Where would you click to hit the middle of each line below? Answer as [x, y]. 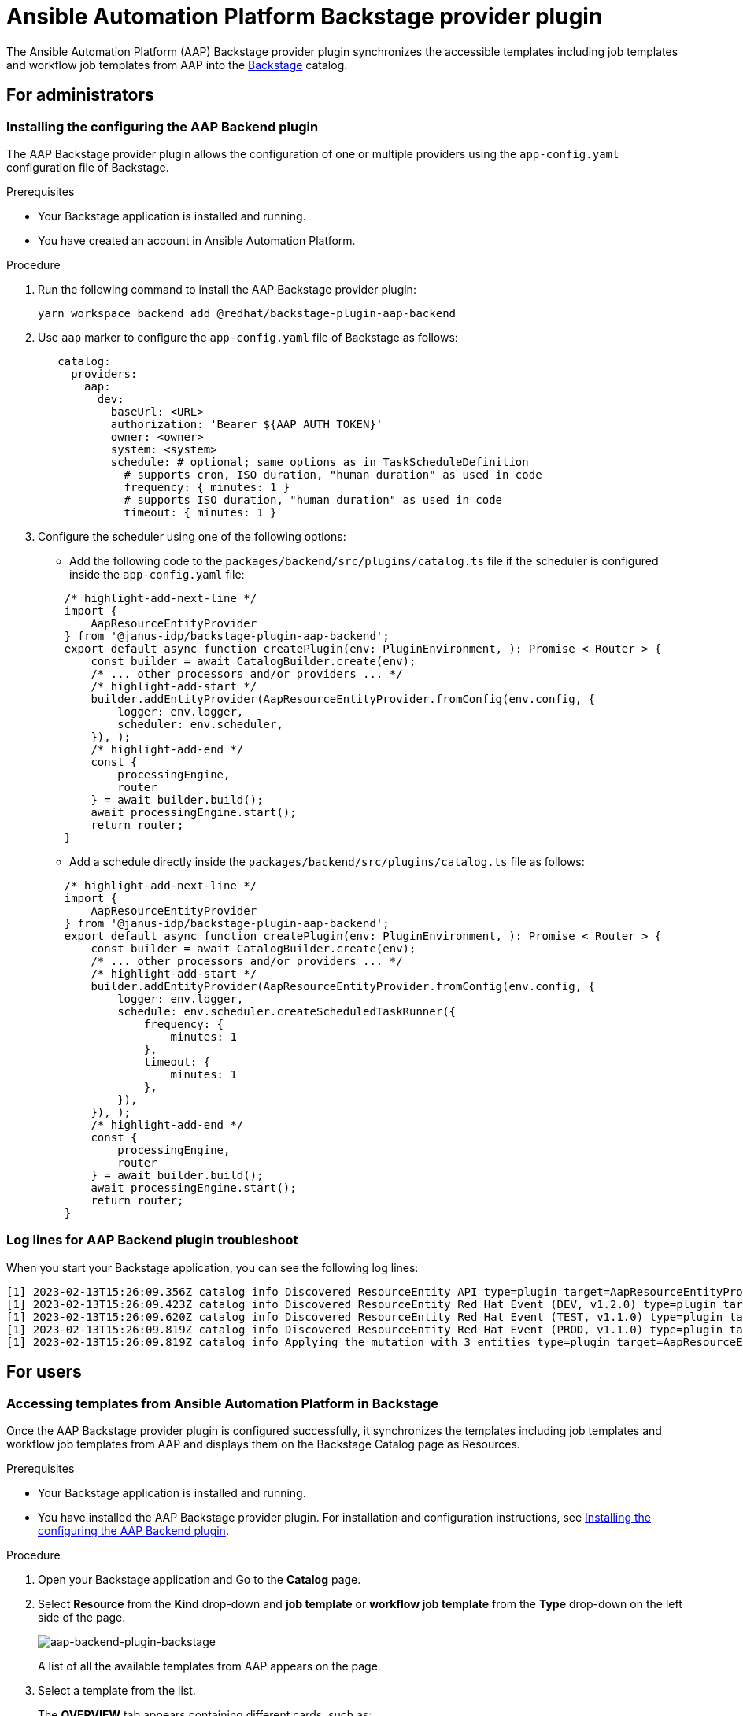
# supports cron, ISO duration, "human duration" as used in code [333, 474]
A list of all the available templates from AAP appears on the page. [209, 1666]
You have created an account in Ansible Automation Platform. [197, 240]
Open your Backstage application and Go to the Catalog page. [200, 1579]
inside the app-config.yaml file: [157, 574]
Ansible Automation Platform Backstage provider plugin [305, 17]
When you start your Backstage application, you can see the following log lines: [213, 1267]
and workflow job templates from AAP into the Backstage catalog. [177, 65]
